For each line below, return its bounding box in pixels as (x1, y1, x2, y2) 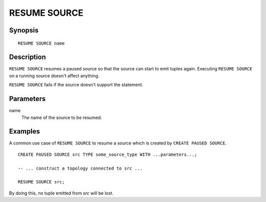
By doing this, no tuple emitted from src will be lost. (9, 190, 113, 196)
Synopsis (9, 26, 39, 34)
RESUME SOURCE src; (18, 179, 65, 185)
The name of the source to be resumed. (21, 115, 102, 120)
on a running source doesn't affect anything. (9, 73, 100, 79)
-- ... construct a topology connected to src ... (18, 165, 143, 171)
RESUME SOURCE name (18, 40, 65, 46)
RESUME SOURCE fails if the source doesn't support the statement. (9, 82, 143, 88)
